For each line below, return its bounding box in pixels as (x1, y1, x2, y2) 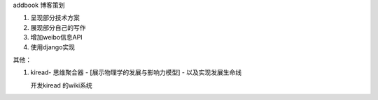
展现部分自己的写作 (30, 23, 86, 31)
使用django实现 (30, 42, 76, 51)
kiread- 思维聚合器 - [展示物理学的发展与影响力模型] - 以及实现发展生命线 (30, 68, 242, 76)
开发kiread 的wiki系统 (30, 81, 92, 90)
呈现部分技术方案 (30, 14, 80, 22)
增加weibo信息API (30, 33, 83, 42)
